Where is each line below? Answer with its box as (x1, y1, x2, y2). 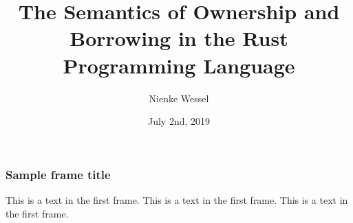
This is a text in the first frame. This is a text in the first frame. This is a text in (6, 192, 348, 207)
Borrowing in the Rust (69, 24, 288, 52)
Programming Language (63, 51, 295, 79)
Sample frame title (6, 165, 111, 183)
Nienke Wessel (149, 91, 209, 105)
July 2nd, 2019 (147, 114, 211, 128)
